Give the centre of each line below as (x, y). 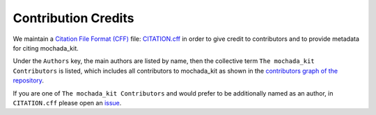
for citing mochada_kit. (46, 48)
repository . (29, 80)
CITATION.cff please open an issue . (67, 103)
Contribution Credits (73, 18)
